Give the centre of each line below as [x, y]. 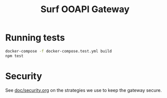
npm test [14, 56]
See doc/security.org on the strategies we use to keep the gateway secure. [83, 90]
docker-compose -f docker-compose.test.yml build [59, 51]
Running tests [35, 38]
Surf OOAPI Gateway [85, 9]
